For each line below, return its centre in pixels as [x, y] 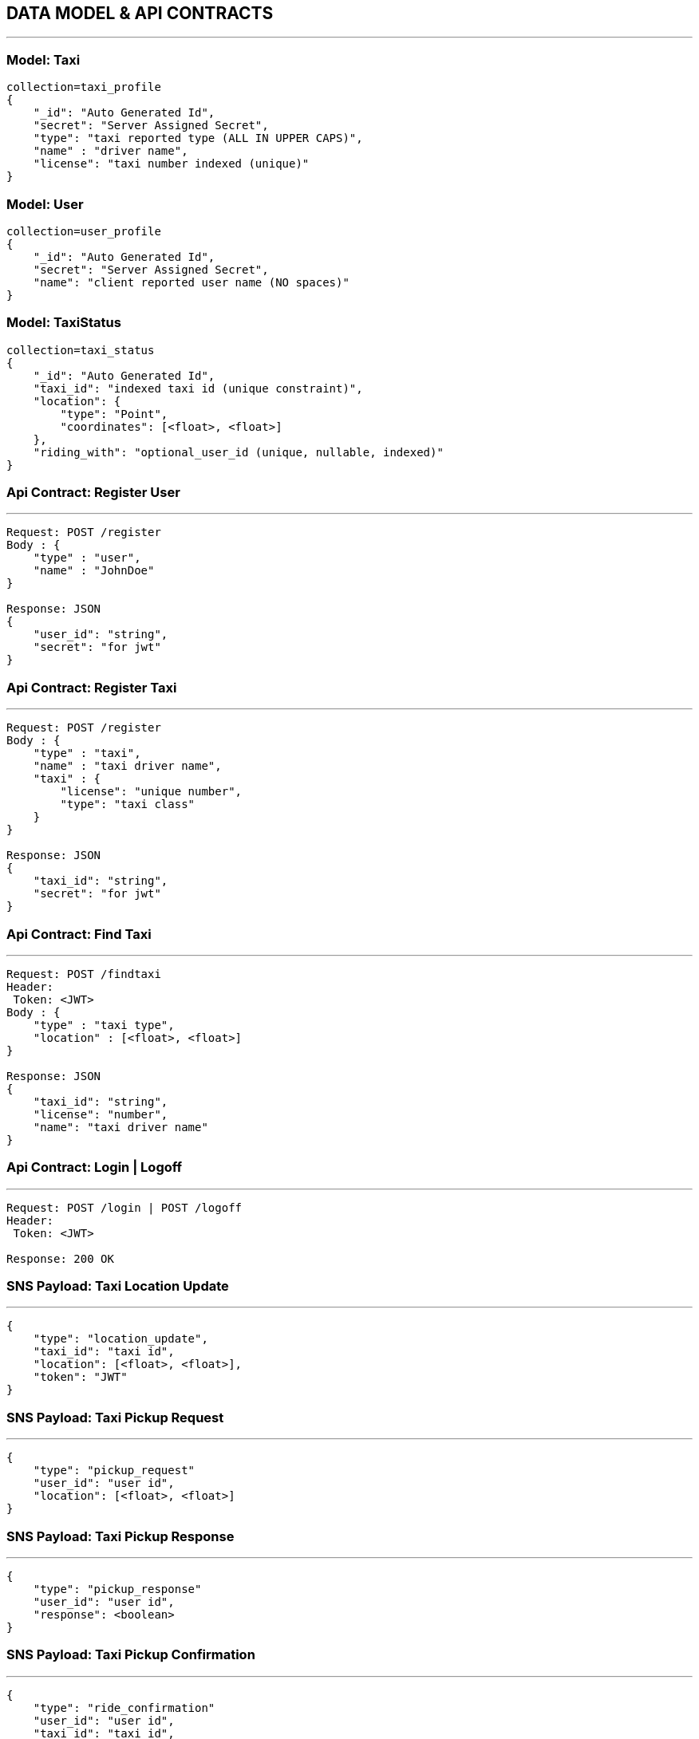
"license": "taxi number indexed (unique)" [171, 164]
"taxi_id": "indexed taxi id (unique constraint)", [198, 388]
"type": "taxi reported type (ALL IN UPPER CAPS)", [198, 138]
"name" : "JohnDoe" [94, 571]
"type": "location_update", [120, 1339]
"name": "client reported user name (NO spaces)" [191, 282]
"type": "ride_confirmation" [124, 1707]
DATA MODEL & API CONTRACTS [140, 13]
